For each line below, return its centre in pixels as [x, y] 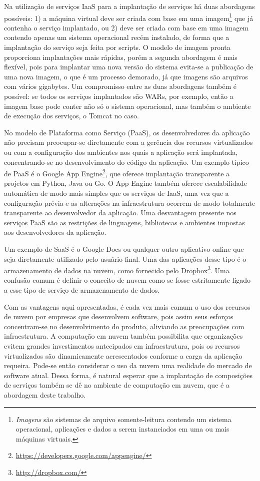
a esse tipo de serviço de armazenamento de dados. [82, 290]
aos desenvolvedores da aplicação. [55, 232]
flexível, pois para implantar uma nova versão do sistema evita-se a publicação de [129, 67]
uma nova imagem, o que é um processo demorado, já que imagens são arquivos [126, 76]
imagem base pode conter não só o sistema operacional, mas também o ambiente [127, 106]
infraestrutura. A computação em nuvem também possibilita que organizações [123, 336]
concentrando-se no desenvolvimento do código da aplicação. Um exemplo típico [126, 162]
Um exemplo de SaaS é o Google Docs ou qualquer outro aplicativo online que [124, 248]
